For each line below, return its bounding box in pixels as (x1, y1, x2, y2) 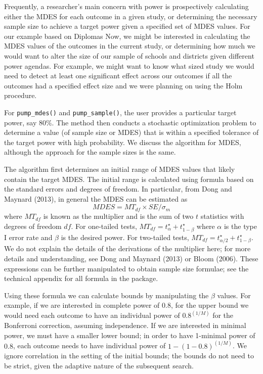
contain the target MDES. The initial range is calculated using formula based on (4, 173, 254, 184)
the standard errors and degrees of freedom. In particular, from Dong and (4, 183, 232, 194)
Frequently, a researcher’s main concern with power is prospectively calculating (4, 1, 249, 11)
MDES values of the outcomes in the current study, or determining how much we (4, 40, 255, 51)
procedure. (4, 90, 37, 101)
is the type (224, 220, 257, 231)
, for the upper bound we (170, 300, 249, 310)
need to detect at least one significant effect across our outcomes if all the (4, 70, 232, 81)
